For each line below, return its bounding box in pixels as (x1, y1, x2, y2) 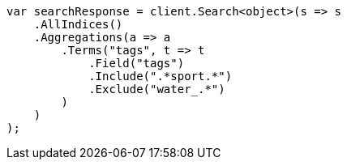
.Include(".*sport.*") (88, 70, 233, 83)
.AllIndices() (33, 18, 123, 31)
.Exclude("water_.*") (88, 83, 225, 96)
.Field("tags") (88, 57, 185, 70)
